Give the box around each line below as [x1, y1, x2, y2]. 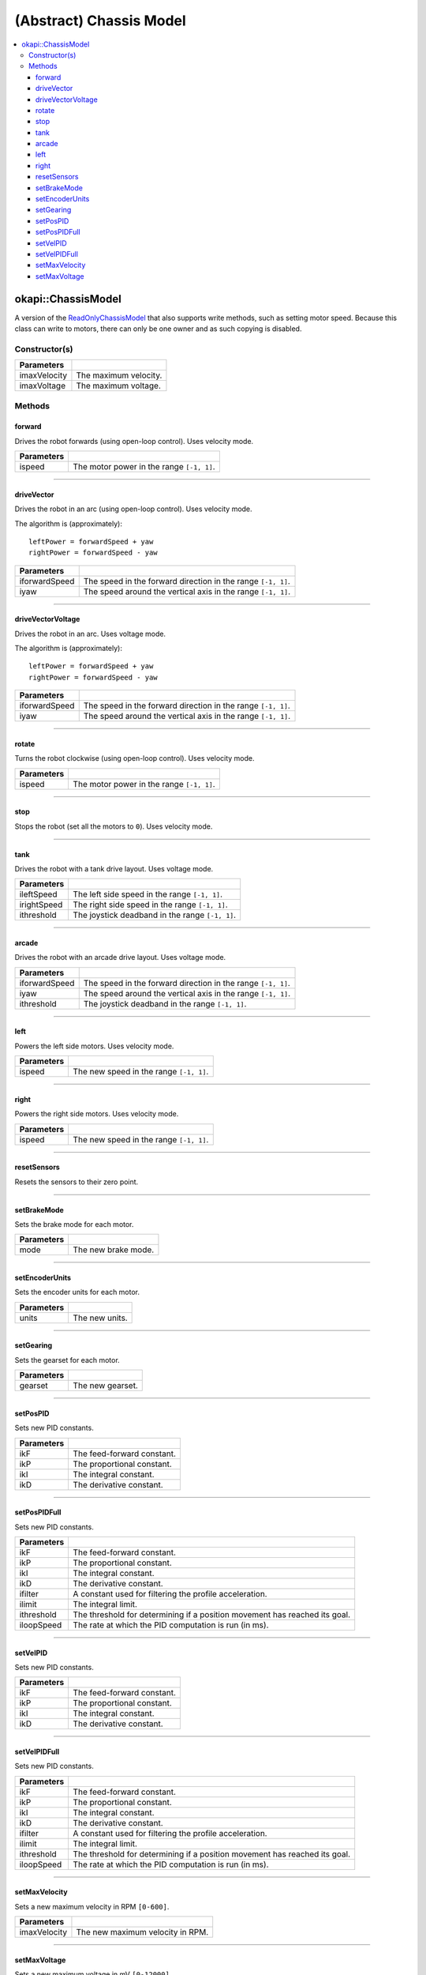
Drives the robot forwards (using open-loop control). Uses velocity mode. [14, 436, 254, 446]
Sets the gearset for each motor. [14, 1355, 120, 1364]
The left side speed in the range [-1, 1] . [73, 889, 223, 900]
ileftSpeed [19, 889, 58, 900]
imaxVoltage [19, 380, 66, 391]
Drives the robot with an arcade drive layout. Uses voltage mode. [14, 953, 226, 962]
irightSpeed [19, 899, 63, 910]
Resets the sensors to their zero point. [14, 1177, 139, 1187]
